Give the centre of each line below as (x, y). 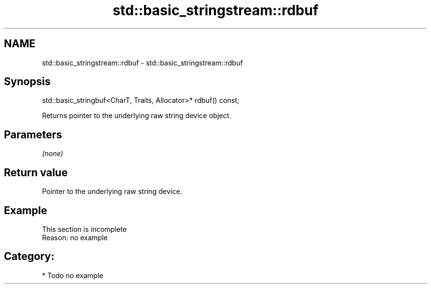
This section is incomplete (84, 229)
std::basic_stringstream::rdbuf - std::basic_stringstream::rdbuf (142, 63)
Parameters (33, 134)
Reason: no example (75, 237)
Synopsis (27, 82)
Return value (36, 172)
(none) (53, 154)
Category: (29, 256)
